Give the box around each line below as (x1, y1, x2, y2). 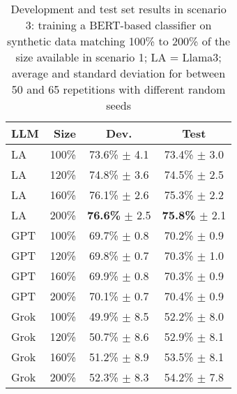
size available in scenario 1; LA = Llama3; (15, 49, 222, 65)
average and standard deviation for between (12, 65, 226, 81)
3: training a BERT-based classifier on (25, 17, 212, 33)
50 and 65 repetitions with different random (11, 81, 226, 97)
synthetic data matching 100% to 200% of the (7, 33, 231, 49)
